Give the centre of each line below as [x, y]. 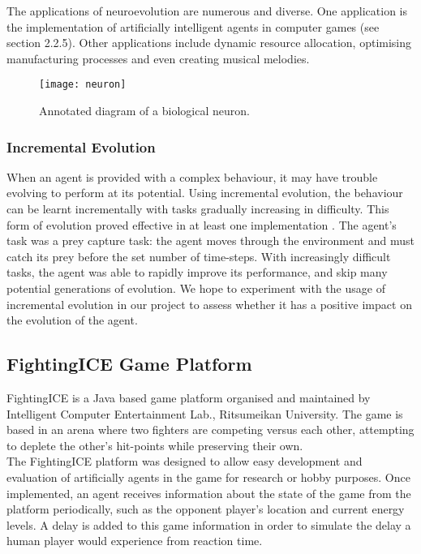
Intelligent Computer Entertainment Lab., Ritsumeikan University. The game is [205, 413]
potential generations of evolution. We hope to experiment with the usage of [196, 288]
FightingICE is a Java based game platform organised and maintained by [189, 397]
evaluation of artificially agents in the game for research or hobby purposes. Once [208, 477]
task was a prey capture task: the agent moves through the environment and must [210, 240]
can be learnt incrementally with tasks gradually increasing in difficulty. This [198, 209]
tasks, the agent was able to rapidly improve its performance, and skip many [197, 272]
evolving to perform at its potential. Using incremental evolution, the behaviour [205, 193]
